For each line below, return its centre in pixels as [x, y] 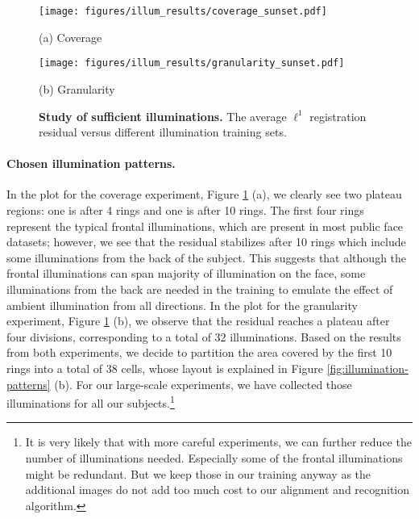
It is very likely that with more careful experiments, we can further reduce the [218, 442]
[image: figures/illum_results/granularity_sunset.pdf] [192, 63]
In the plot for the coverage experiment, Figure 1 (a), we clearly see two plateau [204, 194]
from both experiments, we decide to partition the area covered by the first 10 [199, 352]
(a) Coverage [71, 37]
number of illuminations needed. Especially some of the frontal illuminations [214, 458]
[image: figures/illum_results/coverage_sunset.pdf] [183, 11]
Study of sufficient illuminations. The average [163, 116]
